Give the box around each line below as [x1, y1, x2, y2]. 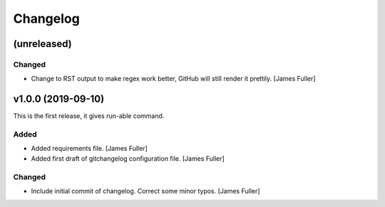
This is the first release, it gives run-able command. [13, 112, 165, 120]
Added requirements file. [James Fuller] [31, 144, 148, 153]
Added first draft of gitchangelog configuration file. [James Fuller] [31, 154, 225, 163]
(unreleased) [13, 38, 73, 50]
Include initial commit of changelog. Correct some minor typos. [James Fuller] [31, 186, 260, 195]
